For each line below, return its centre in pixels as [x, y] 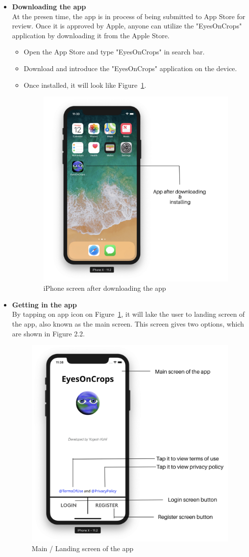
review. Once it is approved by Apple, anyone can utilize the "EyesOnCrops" [127, 26]
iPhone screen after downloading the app [105, 288]
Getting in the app [44, 304]
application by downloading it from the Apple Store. [91, 35]
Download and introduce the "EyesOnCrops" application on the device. [130, 68]
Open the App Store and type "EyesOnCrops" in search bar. [114, 52]
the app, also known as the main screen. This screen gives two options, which [128, 323]
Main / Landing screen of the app [83, 548]
